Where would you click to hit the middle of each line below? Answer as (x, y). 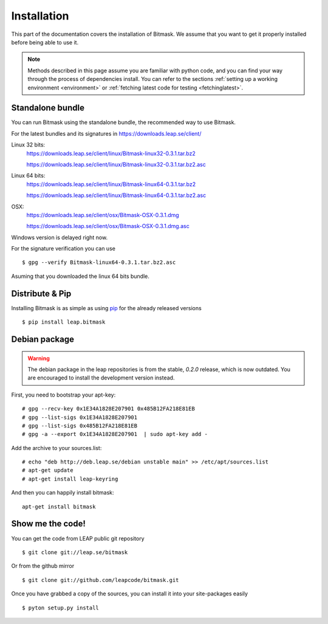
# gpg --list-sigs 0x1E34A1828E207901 (80, 417)
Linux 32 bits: (28, 145)
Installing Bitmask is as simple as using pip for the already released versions (106, 308)
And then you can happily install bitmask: (63, 493)
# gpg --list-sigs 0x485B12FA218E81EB (80, 425)
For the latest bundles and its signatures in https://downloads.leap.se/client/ (106, 133)
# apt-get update (48, 470)
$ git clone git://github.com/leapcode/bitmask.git (101, 580)
